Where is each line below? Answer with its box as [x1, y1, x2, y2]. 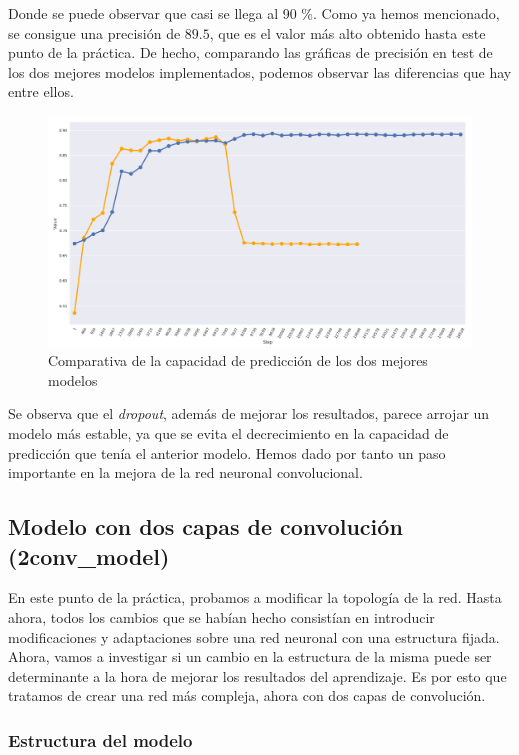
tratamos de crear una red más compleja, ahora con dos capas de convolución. [8, 685, 486, 706]
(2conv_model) [8, 540, 170, 571]
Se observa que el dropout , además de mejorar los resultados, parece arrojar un [8, 403, 490, 424]
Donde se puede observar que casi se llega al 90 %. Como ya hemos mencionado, [8, 3, 500, 23]
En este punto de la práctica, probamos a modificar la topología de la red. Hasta [8, 587, 502, 608]
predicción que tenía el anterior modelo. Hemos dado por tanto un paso [8, 442, 446, 463]
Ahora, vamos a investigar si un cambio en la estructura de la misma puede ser [8, 646, 492, 667]
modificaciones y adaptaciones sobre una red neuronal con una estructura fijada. [8, 626, 500, 647]
